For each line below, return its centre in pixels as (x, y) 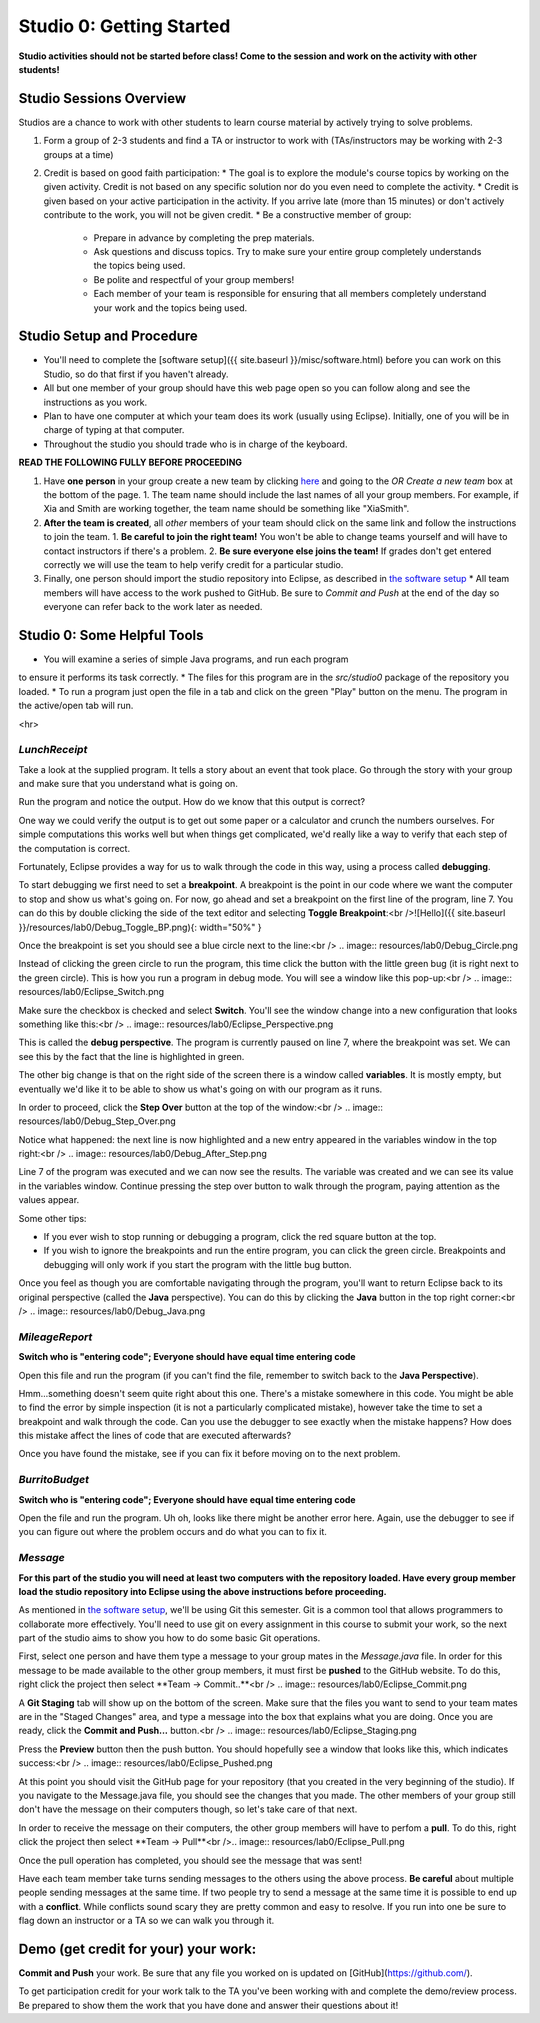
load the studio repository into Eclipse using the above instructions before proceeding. (202, 1591)
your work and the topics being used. (170, 307)
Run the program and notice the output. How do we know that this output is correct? (191, 802)
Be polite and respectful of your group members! (194, 279)
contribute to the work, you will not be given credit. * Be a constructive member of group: (227, 215)
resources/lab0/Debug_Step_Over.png (97, 1121)
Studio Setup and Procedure (108, 336)
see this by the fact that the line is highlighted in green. (131, 1056)
